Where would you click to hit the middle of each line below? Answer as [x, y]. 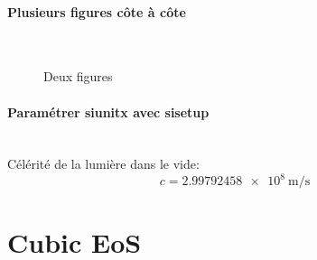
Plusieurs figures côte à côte [97, 11]
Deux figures [78, 76]
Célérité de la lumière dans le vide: [103, 164]
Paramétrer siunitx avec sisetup [108, 111]
